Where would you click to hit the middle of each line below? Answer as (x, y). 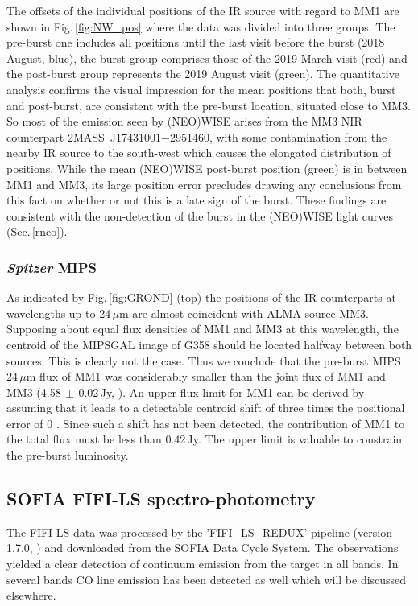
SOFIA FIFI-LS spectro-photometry (161, 499)
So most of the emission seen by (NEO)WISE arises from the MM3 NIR (184, 121)
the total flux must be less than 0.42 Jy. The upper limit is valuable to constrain (205, 439)
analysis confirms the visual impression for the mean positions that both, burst (201, 89)
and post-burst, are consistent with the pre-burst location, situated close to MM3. (209, 105)
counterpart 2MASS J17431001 (84, 136)
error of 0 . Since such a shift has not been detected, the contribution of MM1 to (206, 423)
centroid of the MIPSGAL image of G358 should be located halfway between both (209, 344)
